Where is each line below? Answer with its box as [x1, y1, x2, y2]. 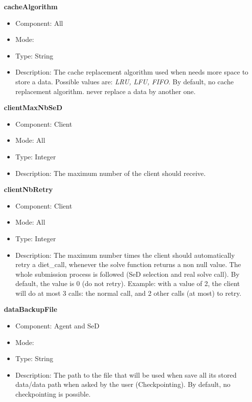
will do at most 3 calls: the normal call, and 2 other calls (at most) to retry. [15, 287, 241, 298]
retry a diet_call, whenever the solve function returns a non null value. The [15, 259, 241, 269]
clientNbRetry [4, 184, 53, 194]
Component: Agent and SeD [15, 321, 100, 331]
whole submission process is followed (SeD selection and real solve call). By [15, 268, 240, 279]
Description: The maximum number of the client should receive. [15, 168, 206, 178]
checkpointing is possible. [15, 389, 91, 399]
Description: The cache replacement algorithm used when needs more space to [15, 67, 249, 77]
